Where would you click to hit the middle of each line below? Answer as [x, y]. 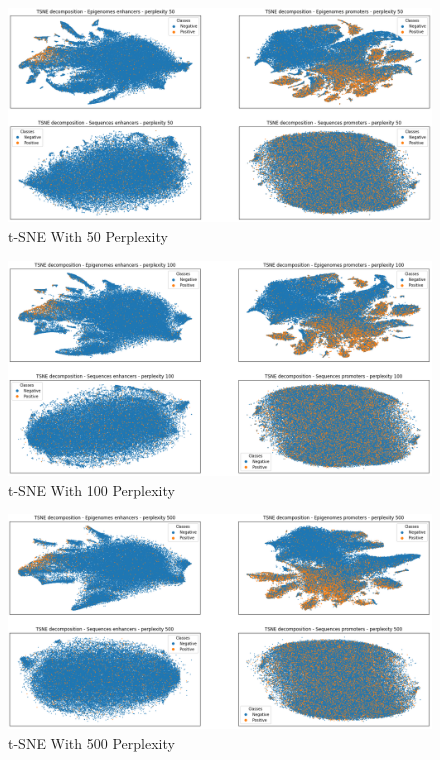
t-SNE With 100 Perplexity [91, 489]
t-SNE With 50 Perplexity [88, 236]
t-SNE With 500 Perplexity [91, 743]
